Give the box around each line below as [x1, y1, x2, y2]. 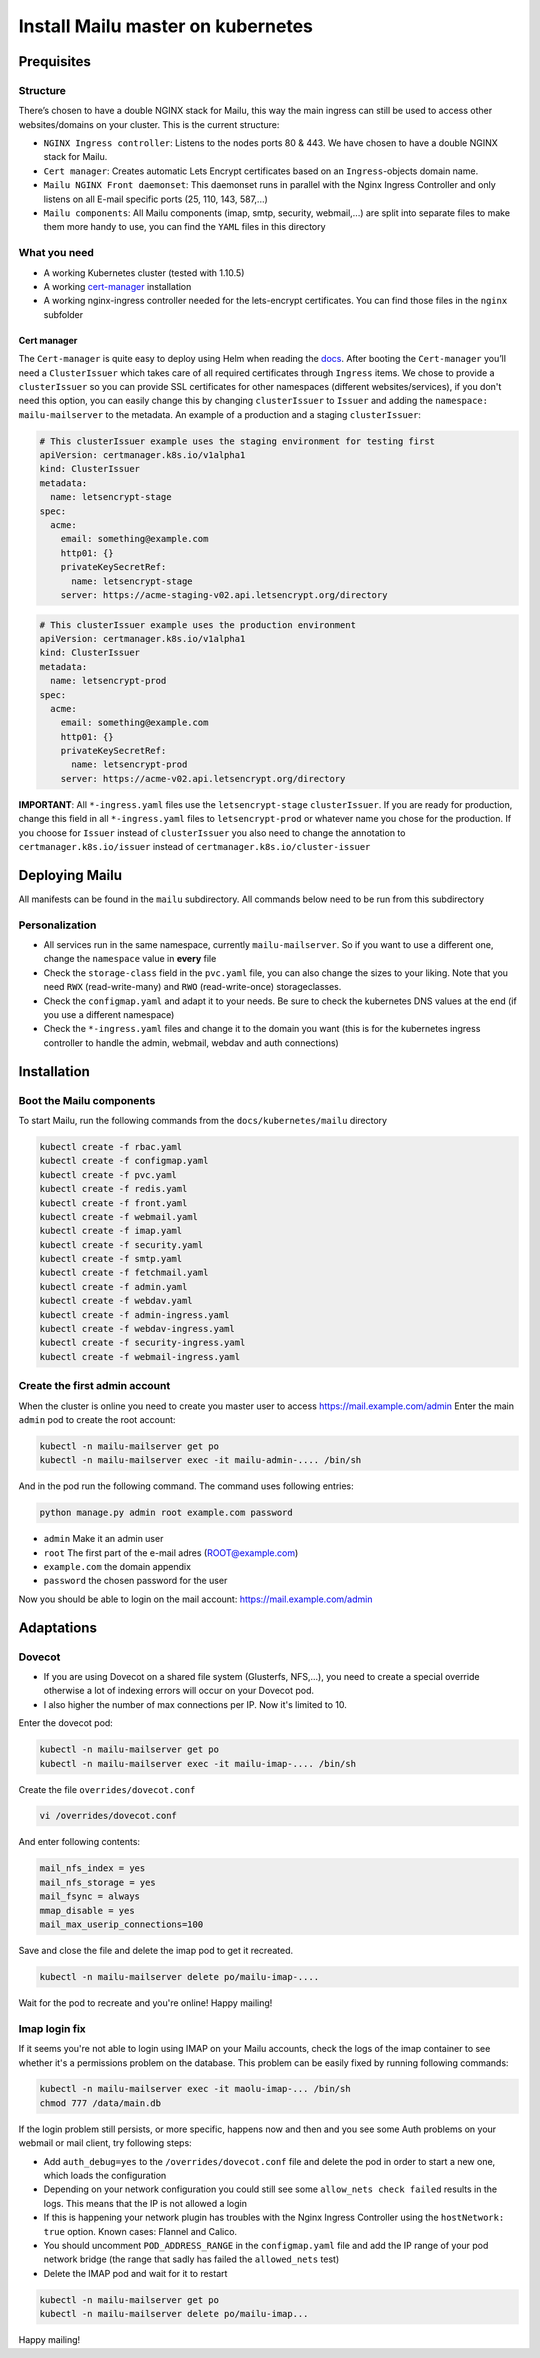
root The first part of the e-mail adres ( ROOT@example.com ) [43, 1546, 299, 1559]
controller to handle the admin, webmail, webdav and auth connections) [43, 1036, 339, 1049]
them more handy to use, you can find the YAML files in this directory [43, 221, 326, 233]
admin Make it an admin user [43, 1533, 164, 1545]
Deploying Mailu [18, 866, 122, 884]
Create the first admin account [18, 1379, 171, 1393]
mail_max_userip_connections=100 [39, 1919, 204, 1930]
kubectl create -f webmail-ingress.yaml [39, 1351, 240, 1362]
